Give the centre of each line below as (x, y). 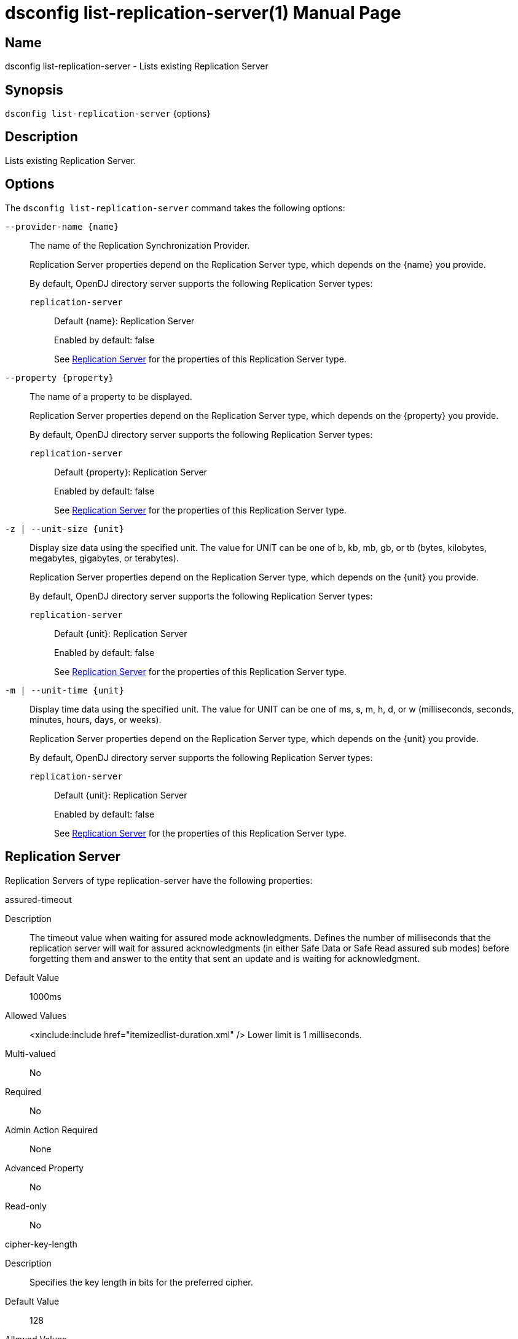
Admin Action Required (52, 1130)
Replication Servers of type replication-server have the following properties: (159, 880)
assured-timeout (38, 899)
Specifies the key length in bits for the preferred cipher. (141, 1282)
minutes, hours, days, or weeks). (96, 719)
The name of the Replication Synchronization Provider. (140, 245)
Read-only (26, 1206)
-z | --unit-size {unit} (65, 529)
